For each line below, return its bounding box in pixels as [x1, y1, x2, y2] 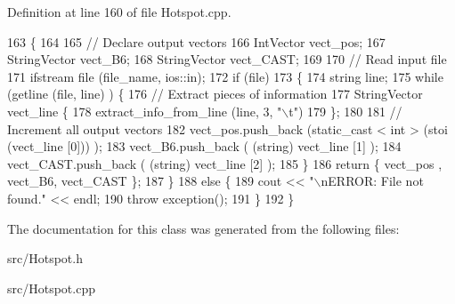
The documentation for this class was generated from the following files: [7, 219, 400, 237]
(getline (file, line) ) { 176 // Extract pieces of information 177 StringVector [7, 84, 423, 103]
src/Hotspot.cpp [7, 278, 95, 297]
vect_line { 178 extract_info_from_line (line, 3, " [7, 101, 282, 120]
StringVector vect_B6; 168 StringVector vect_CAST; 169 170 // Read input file [7, 50, 447, 68]
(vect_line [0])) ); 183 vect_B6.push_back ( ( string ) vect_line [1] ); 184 [7, 137, 402, 156]
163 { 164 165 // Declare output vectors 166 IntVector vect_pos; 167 [7, 32, 386, 51]
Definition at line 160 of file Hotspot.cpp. [7, 3, 232, 20]
